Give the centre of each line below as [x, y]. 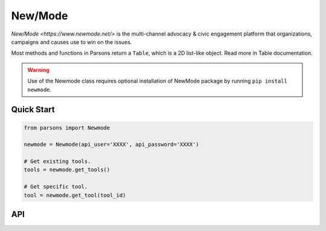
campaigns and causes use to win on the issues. [72, 42]
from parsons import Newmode [67, 128]
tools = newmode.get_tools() [67, 170]
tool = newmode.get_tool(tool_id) [75, 195]
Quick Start [33, 109]
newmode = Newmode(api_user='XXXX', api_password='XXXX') [111, 144]
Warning [38, 70]
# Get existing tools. [57, 162]
